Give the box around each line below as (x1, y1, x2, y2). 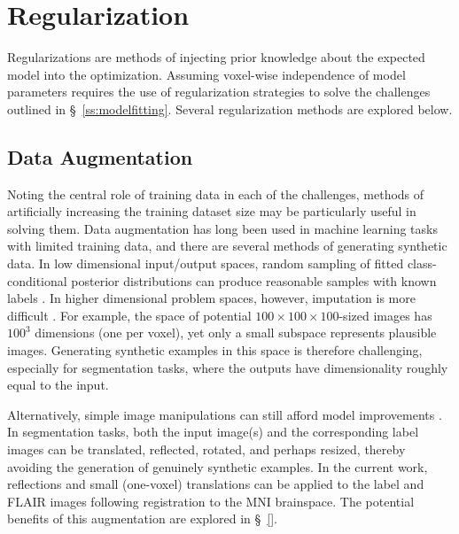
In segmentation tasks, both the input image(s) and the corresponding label (7, 422, 419, 441)
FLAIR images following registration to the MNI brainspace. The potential (7, 491, 415, 510)
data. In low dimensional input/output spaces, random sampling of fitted (7, 254, 404, 273)
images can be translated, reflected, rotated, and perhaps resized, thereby (7, 440, 406, 459)
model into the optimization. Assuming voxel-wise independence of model (7, 65, 406, 83)
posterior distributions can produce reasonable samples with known (71, 271, 437, 290)
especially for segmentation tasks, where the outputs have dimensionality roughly (7, 358, 448, 376)
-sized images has (338, 306, 432, 324)
